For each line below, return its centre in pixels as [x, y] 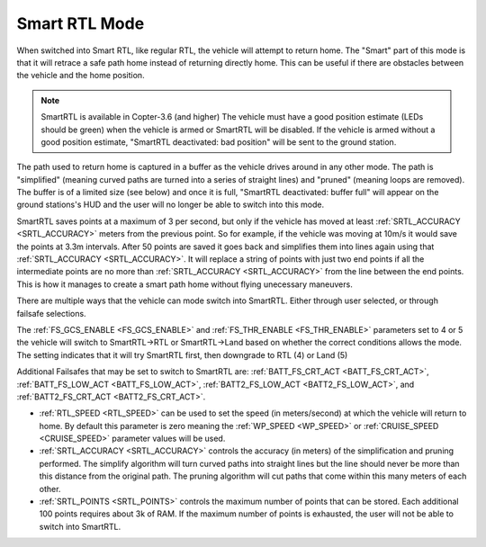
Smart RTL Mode [81, 23]
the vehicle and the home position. [81, 76]
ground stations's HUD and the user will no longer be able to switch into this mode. [170, 205]
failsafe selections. [51, 313]
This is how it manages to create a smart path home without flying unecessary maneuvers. [184, 284]
